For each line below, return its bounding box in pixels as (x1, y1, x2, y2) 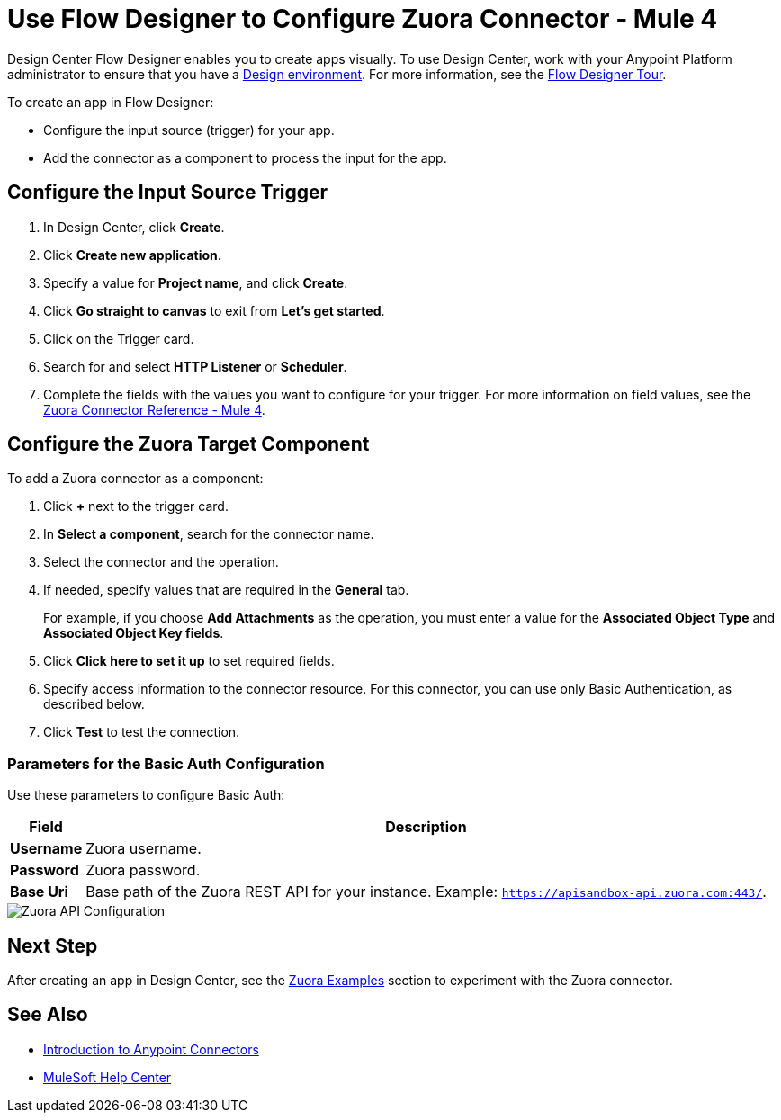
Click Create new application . (43, 246, 221, 263)
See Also (7, 1003, 88, 1026)
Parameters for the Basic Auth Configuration (7, 754, 325, 773)
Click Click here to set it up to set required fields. (43, 653, 335, 669)
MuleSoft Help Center (43, 1069, 172, 1085)
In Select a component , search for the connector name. (43, 526, 374, 542)
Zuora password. (85, 861, 201, 880)
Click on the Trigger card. (43, 330, 194, 346)
